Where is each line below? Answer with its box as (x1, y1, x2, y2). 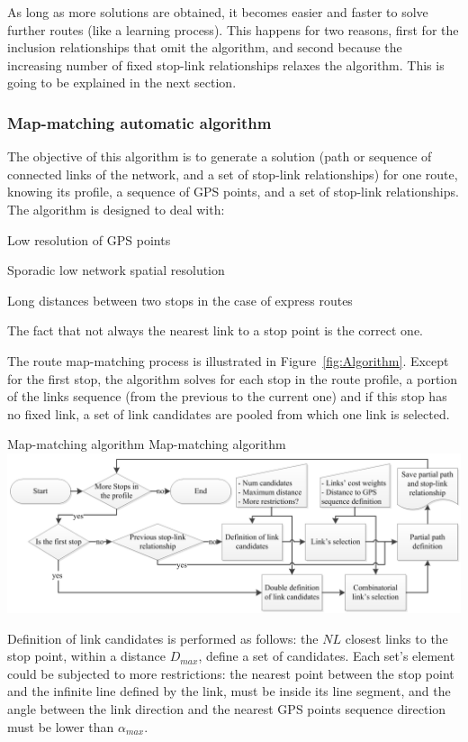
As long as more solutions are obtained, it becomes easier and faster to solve (7, 3, 428, 21)
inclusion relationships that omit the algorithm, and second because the (7, 38, 402, 57)
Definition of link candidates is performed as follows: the (7, 628, 319, 647)
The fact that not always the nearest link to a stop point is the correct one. (7, 321, 423, 340)
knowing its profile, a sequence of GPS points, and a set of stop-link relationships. (7, 182, 459, 201)
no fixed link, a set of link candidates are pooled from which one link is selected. (7, 404, 450, 423)
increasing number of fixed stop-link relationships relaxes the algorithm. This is (7, 55, 445, 74)
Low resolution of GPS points (7, 230, 171, 249)
